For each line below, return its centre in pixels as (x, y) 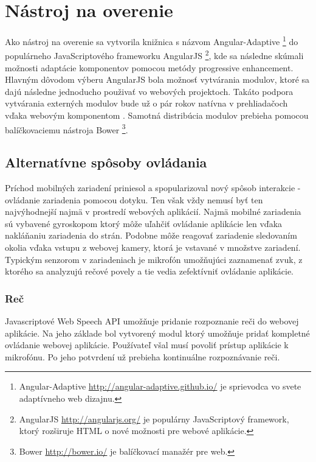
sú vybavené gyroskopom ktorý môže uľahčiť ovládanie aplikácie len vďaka (144, 223)
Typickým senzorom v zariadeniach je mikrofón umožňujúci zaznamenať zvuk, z (154, 259)
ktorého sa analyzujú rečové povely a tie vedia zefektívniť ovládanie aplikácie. (149, 271)
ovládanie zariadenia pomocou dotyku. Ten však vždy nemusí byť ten (134, 199)
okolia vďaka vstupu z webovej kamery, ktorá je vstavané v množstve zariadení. (153, 247)
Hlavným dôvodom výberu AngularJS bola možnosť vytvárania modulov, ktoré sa (157, 79)
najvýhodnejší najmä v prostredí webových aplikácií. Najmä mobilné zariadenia (153, 212)
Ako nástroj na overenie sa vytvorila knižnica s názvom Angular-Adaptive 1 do (152, 40)
